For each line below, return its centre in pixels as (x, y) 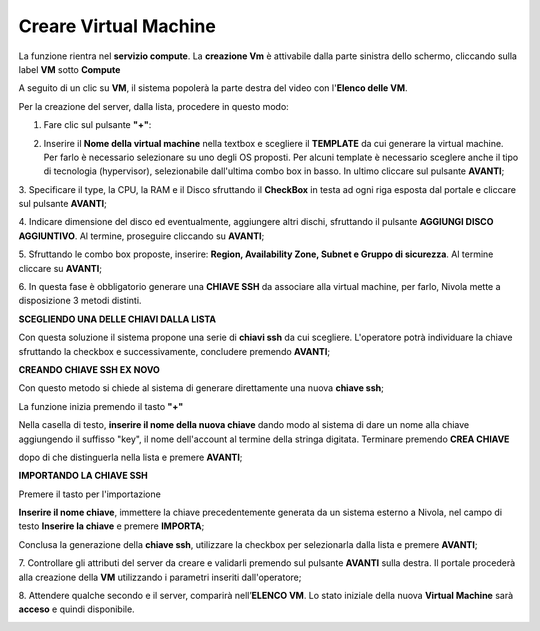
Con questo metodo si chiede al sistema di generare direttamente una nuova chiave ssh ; (201, 388)
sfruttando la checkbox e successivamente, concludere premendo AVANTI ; (174, 351)
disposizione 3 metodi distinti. (80, 301)
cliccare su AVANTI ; (60, 268)
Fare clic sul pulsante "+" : (97, 125)
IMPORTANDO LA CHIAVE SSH (83, 476)
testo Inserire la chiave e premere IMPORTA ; (111, 526)
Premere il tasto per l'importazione (90, 494)
